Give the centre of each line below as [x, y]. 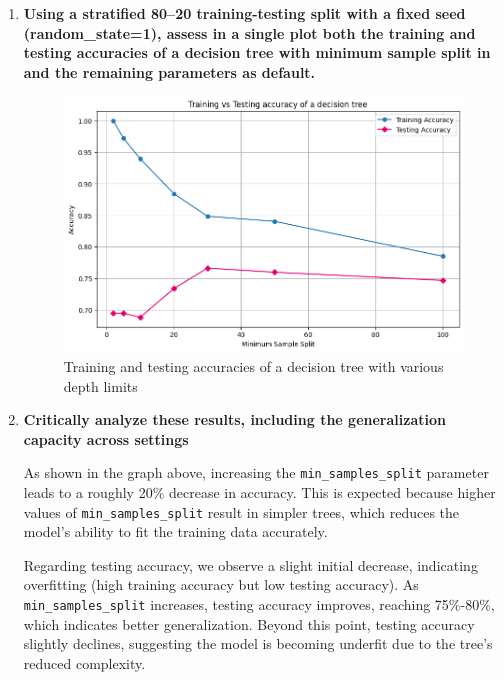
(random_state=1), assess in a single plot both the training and [249, 32]
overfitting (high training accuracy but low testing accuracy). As [221, 584]
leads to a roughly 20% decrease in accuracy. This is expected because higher [259, 492]
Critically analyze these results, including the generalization [234, 419]
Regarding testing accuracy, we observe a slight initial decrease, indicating [250, 564]
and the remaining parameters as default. [169, 71]
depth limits [100, 385]
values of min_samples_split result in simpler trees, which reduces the [241, 511]
